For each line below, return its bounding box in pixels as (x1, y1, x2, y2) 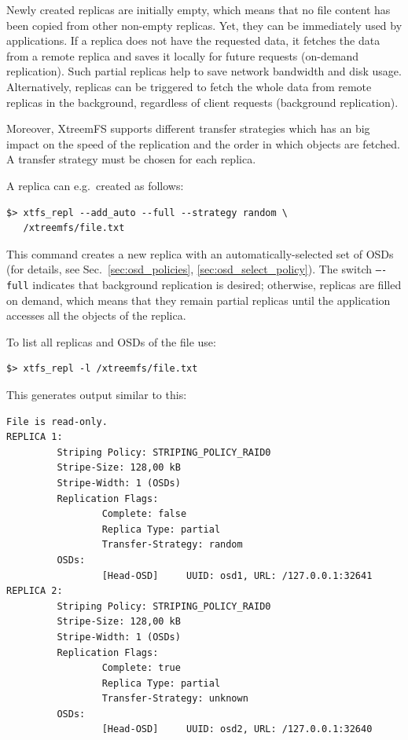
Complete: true (101, 662, 181, 674)
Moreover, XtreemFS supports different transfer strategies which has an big (6, 120, 370, 137)
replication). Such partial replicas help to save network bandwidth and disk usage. (6, 63, 402, 79)
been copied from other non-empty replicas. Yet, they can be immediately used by (6, 16, 402, 33)
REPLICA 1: (6, 431, 63, 443)
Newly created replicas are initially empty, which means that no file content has (6, 2, 391, 17)
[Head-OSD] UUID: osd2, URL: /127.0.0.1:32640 (101, 724, 373, 735)
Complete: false (101, 508, 187, 520)
